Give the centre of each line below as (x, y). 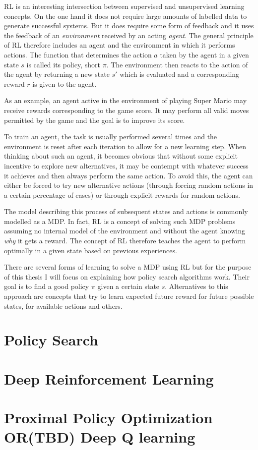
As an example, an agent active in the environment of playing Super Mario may (126, 100)
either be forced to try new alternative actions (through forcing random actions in (129, 185)
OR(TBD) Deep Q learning (100, 437)
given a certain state (129, 286)
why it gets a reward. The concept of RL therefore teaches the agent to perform (125, 241)
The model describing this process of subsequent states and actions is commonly (126, 211)
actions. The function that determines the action (78, 54)
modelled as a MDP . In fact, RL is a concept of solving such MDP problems (120, 221)
